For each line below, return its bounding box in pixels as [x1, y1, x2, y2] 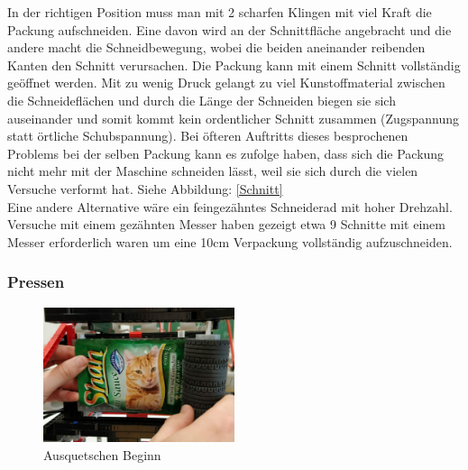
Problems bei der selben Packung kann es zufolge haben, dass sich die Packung [7, 143, 445, 162]
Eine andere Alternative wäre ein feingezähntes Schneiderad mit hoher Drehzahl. [7, 197, 453, 216]
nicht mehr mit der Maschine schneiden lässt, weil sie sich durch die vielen [7, 161, 418, 180]
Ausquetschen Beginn [43, 445, 161, 464]
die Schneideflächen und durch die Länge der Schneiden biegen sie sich [7, 90, 396, 109]
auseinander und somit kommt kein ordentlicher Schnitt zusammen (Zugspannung [7, 108, 459, 127]
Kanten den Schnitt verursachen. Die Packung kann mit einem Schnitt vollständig [7, 55, 461, 74]
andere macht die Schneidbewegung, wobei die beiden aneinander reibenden [7, 38, 426, 57]
